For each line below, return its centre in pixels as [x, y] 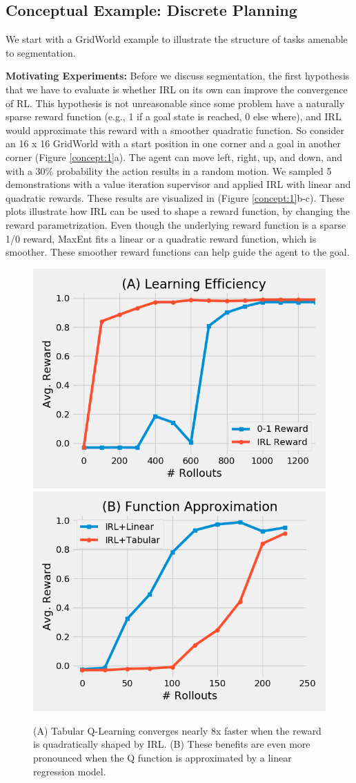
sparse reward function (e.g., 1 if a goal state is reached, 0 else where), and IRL [174, 116]
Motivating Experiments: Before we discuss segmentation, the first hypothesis [178, 76]
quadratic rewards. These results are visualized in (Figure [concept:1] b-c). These [175, 197]
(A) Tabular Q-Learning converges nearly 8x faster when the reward [177, 730]
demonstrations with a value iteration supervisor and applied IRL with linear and [178, 184]
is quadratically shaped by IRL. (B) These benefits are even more [172, 744]
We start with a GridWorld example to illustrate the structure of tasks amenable [177, 39]
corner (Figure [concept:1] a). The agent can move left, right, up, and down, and [174, 157]
